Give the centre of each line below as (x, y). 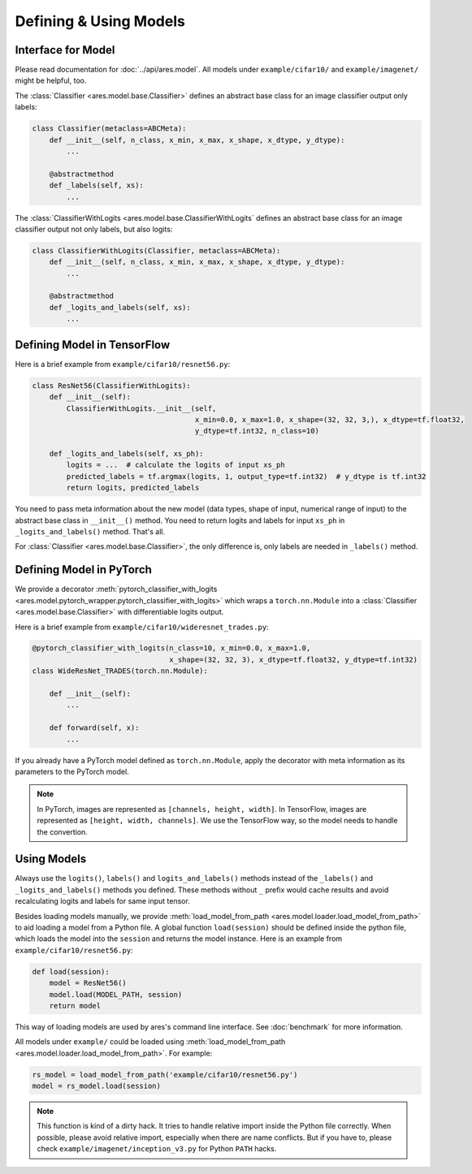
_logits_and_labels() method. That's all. (90, 532)
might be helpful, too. (51, 80)
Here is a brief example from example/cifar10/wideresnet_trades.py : (142, 627)
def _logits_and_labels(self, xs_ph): (126, 454)
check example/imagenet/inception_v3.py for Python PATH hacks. (157, 1149)
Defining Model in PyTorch (83, 570)
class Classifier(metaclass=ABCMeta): (109, 129)
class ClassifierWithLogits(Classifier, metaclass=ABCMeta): (156, 250)
